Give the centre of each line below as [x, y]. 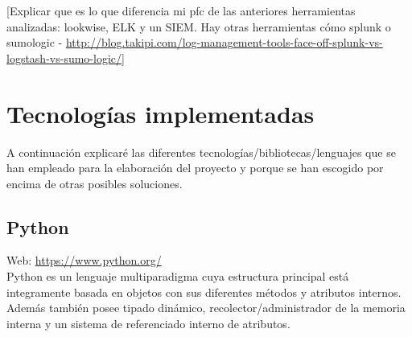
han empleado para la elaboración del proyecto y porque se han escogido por [195, 168]
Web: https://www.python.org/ [84, 260]
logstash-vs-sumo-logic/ [64, 58]
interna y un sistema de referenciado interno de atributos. [148, 323]
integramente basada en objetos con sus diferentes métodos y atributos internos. [204, 292]
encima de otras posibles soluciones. [95, 183]
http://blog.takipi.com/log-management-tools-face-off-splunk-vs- [224, 42]
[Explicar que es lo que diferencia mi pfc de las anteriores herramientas [181, 10]
